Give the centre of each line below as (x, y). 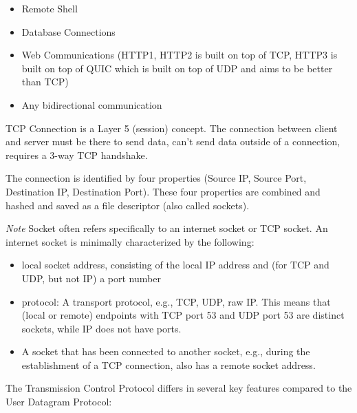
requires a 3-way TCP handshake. (77, 155)
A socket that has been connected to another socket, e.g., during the (166, 351)
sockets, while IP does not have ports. (101, 328)
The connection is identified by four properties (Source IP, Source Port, (156, 178)
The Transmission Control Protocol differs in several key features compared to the (179, 388)
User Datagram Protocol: (59, 402)
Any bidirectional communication (92, 104)
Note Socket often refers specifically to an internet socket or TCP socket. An (167, 228)
